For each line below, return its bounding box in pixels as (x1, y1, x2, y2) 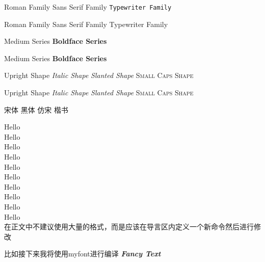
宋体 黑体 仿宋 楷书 (4, 104, 69, 115)
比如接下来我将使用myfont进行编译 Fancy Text (4, 248, 161, 259)
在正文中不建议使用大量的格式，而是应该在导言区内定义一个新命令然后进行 (4, 221, 254, 232)
